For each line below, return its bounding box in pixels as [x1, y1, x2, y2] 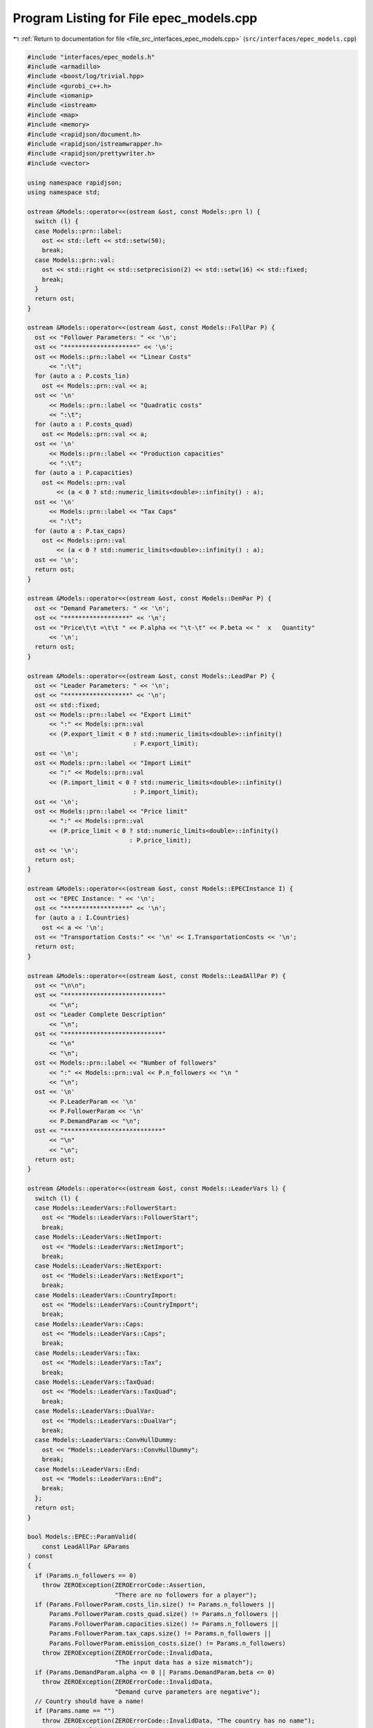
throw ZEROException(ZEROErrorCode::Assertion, [41, 1581, 207, 1589]
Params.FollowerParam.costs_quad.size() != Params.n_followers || [49, 1610, 279, 1618]
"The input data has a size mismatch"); [114, 1659, 254, 1666]
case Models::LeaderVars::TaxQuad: [35, 1378, 155, 1386]
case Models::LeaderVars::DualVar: [35, 1407, 155, 1415]
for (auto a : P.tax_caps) [35, 527, 126, 535]
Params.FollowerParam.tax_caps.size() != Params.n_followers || [49, 1630, 272, 1637]
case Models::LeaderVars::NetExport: [35, 1262, 162, 1270]
